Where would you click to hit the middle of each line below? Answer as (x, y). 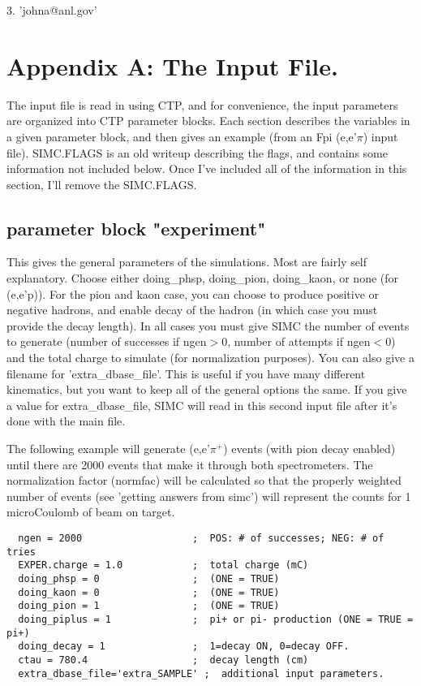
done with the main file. (66, 421)
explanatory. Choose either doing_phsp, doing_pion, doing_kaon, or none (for (203, 278)
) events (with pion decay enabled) (309, 449)
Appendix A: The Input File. (172, 65)
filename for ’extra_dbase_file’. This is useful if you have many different (186, 373)
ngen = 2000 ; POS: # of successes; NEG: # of (201, 538)
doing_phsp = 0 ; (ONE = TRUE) (149, 578)
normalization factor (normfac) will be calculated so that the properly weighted (204, 480)
